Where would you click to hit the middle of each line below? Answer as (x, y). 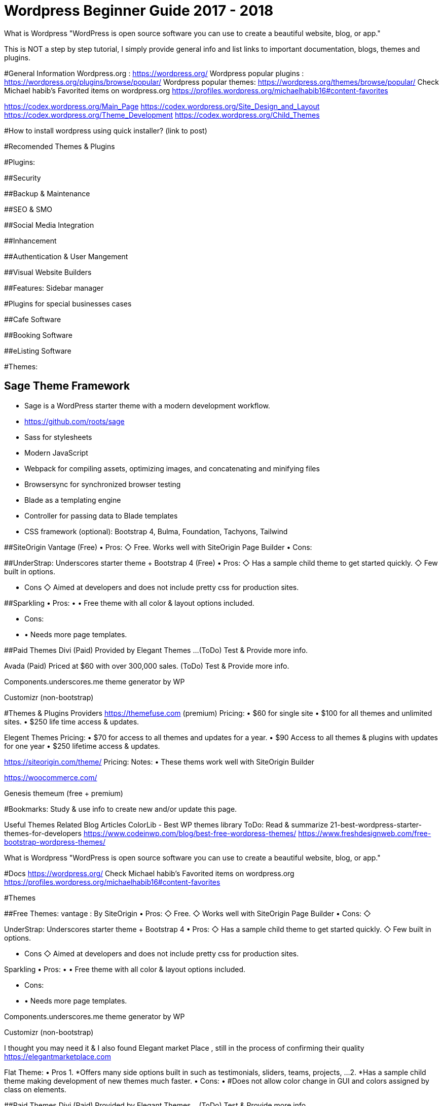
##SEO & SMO (28, 209)
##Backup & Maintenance (47, 193)
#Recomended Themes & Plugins (60, 146)
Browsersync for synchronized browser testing (103, 484)
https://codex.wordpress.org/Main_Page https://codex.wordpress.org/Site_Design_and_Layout (162, 106)
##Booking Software (38, 335)
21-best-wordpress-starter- (376, 824)
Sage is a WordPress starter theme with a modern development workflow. (147, 405)
